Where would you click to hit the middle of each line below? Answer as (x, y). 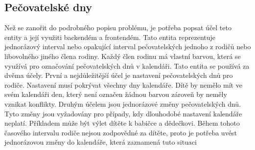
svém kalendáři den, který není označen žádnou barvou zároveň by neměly (116, 94)
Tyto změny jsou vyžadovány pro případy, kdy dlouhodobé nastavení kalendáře (123, 113)
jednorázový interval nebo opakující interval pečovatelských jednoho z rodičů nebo (128, 47)
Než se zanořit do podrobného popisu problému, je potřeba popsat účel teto (118, 28)
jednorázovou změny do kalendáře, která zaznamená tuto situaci (101, 142)
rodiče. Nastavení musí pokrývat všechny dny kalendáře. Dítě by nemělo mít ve (123, 84)
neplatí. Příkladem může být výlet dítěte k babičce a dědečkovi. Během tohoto (122, 123)
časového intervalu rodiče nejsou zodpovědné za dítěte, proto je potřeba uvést (121, 132)
